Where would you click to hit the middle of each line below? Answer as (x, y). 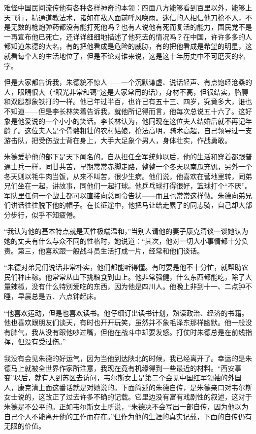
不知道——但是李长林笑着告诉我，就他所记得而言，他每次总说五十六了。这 (125, 111)
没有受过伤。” (45, 342)
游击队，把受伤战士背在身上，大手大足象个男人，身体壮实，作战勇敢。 (118, 140)
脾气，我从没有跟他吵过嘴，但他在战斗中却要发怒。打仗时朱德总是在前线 (128, 332)
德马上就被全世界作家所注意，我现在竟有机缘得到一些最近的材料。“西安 (119, 368)
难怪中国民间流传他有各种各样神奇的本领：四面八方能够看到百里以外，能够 (125, 7)
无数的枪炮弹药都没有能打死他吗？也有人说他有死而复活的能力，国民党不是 (131, 27)
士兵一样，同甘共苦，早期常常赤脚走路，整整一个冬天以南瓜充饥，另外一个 (131, 166)
